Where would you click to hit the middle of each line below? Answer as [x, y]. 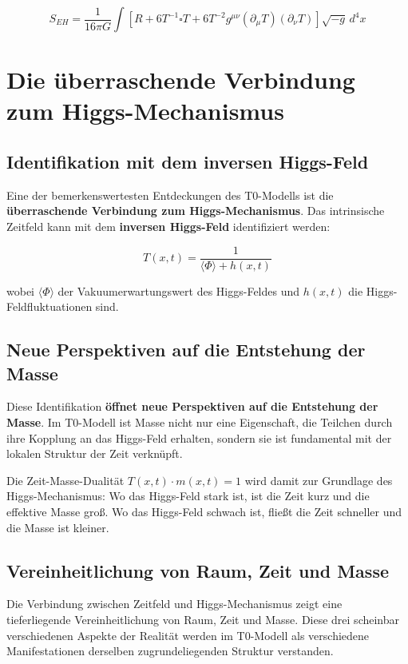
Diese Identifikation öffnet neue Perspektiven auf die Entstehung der [192, 406]
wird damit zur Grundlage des [319, 480]
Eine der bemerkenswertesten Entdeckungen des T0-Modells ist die [170, 195]
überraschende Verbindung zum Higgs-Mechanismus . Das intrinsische [196, 211]
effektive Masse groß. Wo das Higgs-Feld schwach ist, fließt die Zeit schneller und [204, 511]
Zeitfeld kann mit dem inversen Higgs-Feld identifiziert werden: [168, 226]
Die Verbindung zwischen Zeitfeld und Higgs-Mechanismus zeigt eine [174, 604]
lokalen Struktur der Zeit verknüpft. [95, 453]
